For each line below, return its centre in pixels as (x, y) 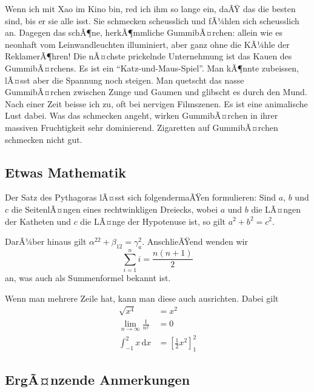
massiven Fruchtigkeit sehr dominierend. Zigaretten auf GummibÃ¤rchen (142, 127)
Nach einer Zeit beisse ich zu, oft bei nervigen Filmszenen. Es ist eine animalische (156, 103)
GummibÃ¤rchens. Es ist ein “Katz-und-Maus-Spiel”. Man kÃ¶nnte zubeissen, (152, 68)
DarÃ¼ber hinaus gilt (46, 241)
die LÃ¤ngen (276, 209)
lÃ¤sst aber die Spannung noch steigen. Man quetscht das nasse (125, 80)
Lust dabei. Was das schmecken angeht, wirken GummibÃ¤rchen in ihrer (142, 115)
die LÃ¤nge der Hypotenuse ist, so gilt (153, 221)
